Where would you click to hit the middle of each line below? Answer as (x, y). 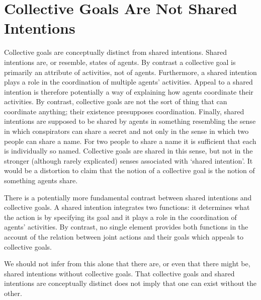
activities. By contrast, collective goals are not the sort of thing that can (116, 101)
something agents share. (41, 180)
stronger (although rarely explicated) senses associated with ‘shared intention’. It (128, 160)
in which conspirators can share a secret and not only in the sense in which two (126, 131)
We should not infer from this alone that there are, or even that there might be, (127, 264)
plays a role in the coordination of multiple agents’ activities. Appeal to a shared (128, 82)
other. (13, 293)
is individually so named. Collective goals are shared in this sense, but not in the (128, 151)
